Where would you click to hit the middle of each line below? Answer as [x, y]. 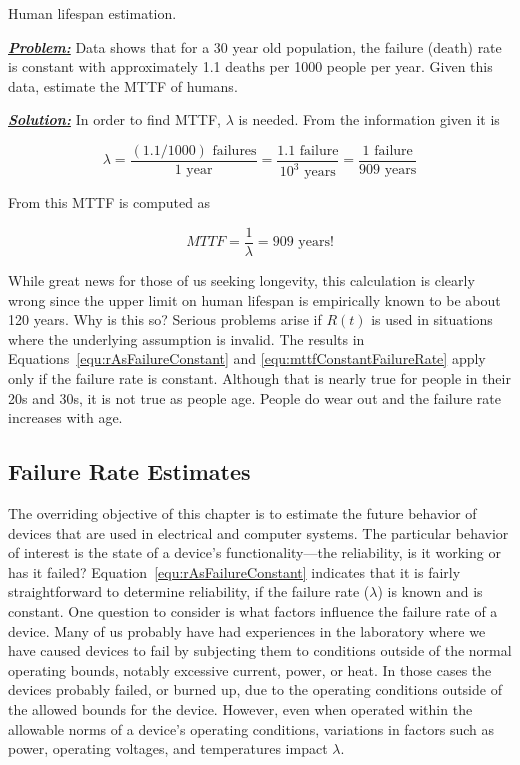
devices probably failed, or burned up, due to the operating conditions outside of [255, 689]
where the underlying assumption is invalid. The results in [186, 338]
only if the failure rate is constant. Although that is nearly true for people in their [259, 378]
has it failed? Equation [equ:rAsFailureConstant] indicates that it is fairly [234, 571]
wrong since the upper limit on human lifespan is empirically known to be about [254, 299]
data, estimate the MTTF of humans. [123, 85]
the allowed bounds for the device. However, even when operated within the [240, 708]
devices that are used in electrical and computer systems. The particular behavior [258, 532]
